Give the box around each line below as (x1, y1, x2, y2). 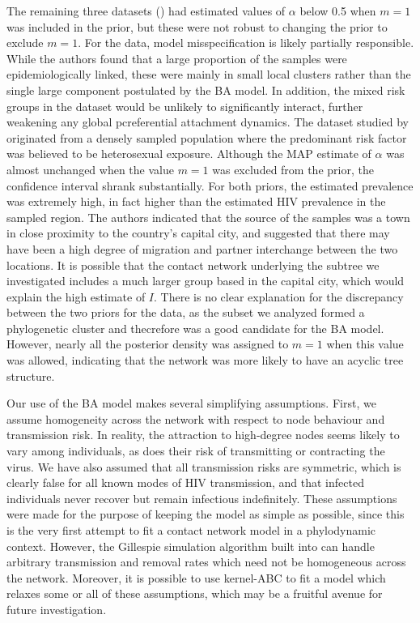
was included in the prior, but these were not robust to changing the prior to (6, 18, 388, 35)
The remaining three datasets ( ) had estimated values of (6, 2, 286, 19)
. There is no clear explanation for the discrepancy (154, 288, 404, 305)
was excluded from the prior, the (212, 160, 374, 177)
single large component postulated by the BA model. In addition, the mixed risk (6, 81, 405, 98)
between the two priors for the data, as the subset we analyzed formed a (6, 304, 365, 321)
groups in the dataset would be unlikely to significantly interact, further (6, 97, 363, 114)
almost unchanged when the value (6, 160, 174, 177)
